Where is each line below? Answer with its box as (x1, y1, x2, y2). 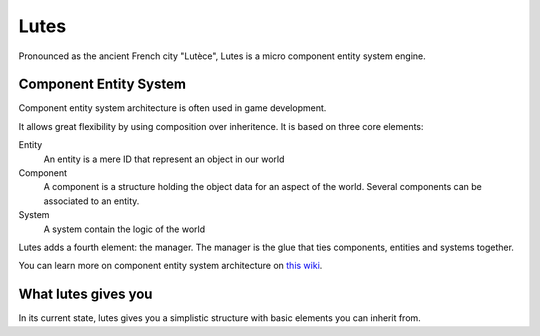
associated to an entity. (43, 195, 140, 207)
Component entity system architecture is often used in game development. (18, 102, 327, 114)
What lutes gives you (18, 286, 153, 303)
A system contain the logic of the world (43, 223, 206, 235)
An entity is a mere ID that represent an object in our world (43, 153, 285, 165)
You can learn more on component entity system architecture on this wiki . (18, 260, 323, 272)
